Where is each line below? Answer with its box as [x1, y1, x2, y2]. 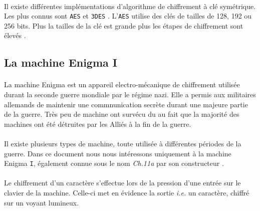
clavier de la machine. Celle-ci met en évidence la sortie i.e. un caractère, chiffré [4, 187, 249, 197]
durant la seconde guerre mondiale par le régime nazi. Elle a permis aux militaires [4, 89, 256, 99]
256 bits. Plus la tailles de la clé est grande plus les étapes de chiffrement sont [4, 20, 243, 31]
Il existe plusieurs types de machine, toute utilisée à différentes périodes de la [4, 138, 241, 148]
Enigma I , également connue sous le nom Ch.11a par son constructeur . [4, 158, 224, 168]
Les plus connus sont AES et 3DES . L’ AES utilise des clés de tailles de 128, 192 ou [4, 11, 252, 21]
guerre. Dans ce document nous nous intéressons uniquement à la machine [4, 148, 231, 158]
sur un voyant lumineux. [4, 197, 79, 207]
